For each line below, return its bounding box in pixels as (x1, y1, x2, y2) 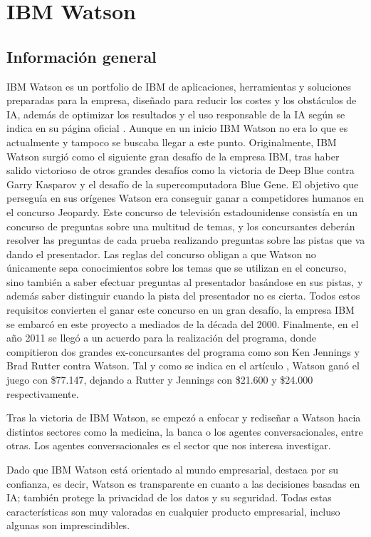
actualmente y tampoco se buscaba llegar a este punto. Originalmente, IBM (6, 134, 337, 149)
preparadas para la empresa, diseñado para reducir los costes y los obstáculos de (6, 93, 357, 108)
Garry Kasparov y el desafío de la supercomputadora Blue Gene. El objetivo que (6, 176, 359, 191)
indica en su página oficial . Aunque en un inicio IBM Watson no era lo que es (6, 121, 348, 135)
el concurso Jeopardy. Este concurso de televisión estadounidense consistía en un (6, 204, 358, 219)
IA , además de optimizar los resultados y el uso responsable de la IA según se (6, 106, 345, 121)
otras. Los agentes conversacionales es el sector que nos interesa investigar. (6, 438, 331, 453)
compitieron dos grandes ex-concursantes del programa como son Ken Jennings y (6, 344, 360, 359)
